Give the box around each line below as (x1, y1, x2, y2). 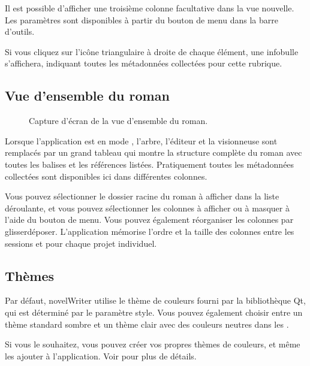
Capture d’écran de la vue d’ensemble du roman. (29, 114, 208, 127)
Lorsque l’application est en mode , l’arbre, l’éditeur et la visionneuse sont (5, 134, 278, 147)
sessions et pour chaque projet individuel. (5, 237, 157, 249)
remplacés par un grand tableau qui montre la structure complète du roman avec (5, 146, 302, 159)
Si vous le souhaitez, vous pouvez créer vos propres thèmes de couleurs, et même (5, 338, 300, 350)
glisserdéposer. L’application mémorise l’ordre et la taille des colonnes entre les (5, 225, 294, 237)
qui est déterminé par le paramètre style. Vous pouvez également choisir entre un (5, 305, 303, 318)
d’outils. (5, 25, 35, 38)
